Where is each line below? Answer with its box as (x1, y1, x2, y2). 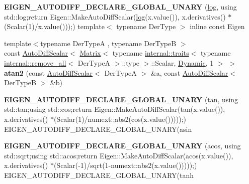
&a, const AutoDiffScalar (150, 67, 228, 78)
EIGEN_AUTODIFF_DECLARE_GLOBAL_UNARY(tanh (4, 169, 194, 180)
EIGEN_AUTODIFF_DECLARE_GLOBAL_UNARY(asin (4, 123, 192, 134)
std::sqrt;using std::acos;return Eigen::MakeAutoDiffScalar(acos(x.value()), (4, 150, 233, 160)
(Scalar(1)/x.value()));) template (4, 21, 105, 32)
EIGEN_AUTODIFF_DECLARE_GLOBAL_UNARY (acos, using (4, 140, 241, 151)
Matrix (79, 48, 101, 58)
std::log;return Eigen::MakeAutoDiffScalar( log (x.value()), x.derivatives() (4, 11, 226, 22)
